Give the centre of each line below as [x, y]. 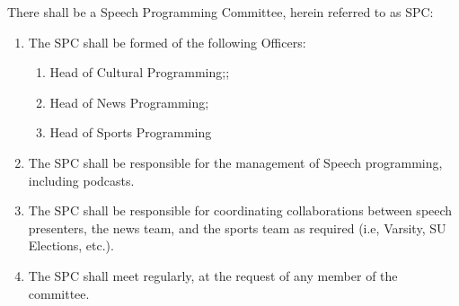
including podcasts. [81, 180]
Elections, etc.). [71, 245]
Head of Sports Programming [131, 132]
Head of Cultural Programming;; [140, 72]
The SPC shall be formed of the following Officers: [167, 42]
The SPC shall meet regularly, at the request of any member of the [213, 275]
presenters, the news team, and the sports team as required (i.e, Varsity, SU [237, 227]
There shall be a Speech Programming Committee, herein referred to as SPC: [221, 12]
